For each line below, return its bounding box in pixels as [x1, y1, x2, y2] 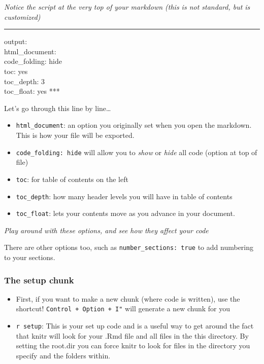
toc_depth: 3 [4, 76, 45, 86]
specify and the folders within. [16, 350, 111, 360]
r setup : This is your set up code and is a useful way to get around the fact [16, 320, 254, 331]
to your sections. [4, 252, 55, 263]
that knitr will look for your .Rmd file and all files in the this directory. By [16, 330, 249, 341]
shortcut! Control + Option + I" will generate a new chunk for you [16, 303, 230, 314]
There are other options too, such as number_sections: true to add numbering [4, 242, 254, 252]
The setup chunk [4, 273, 74, 286]
